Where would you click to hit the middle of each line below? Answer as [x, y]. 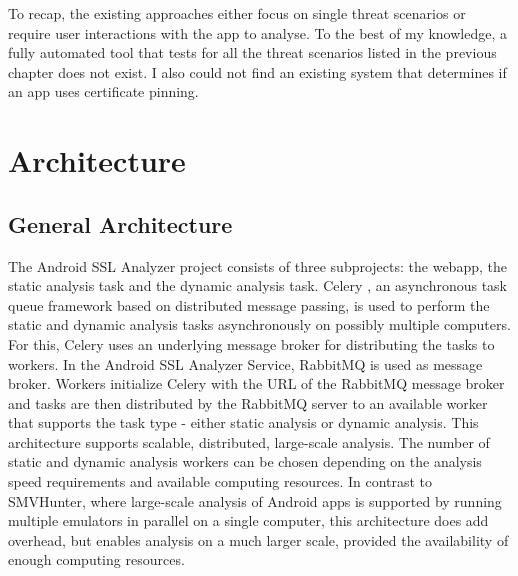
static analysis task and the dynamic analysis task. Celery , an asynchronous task [258, 285]
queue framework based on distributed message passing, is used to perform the [249, 304]
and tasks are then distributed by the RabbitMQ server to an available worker [248, 402]
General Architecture [120, 223]
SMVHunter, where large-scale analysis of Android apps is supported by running [255, 500]
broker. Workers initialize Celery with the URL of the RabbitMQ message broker [256, 383]
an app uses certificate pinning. [103, 91]
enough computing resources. [96, 559]
